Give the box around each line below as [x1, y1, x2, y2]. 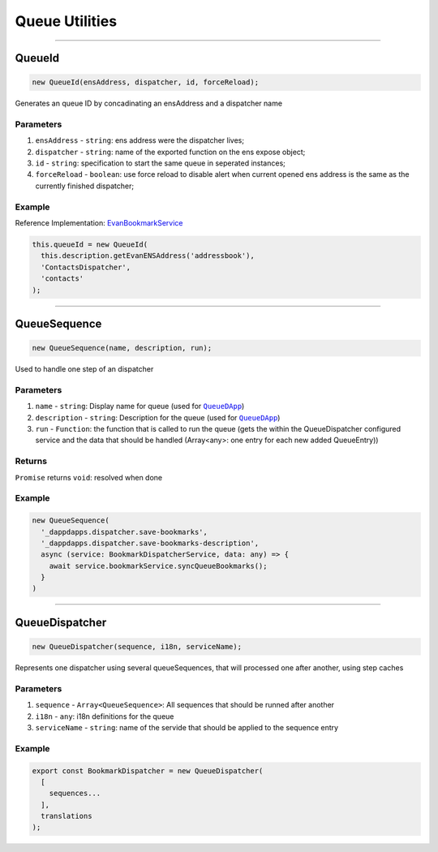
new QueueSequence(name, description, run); [32, 343, 213, 353]
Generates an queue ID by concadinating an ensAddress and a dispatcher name [15, 98, 283, 109]
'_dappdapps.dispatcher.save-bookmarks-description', [41, 538, 260, 548]
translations [41, 811, 92, 821]
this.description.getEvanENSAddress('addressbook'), [41, 252, 255, 260]
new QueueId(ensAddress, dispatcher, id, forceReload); [32, 78, 260, 87]
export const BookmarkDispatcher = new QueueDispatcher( [32, 766, 264, 775]
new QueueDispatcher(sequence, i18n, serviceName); [32, 642, 243, 652]
